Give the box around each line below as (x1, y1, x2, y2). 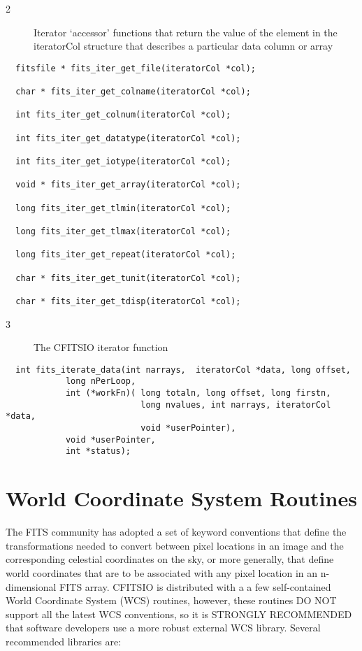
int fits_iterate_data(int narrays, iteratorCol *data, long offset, (15, 364, 351, 375)
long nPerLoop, (65, 376, 136, 387)
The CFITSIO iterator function (34, 340, 168, 355)
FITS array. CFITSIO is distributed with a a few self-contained (59, 579, 331, 594)
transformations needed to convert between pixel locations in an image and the (6, 538, 344, 552)
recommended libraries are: (6, 634, 122, 648)
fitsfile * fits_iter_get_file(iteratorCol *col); (15, 63, 256, 73)
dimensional (6, 579, 57, 594)
